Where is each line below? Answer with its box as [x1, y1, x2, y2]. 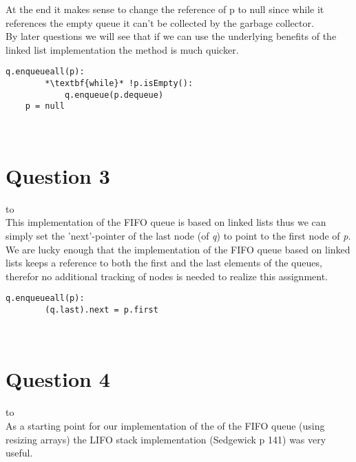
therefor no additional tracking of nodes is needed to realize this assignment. [6, 269, 328, 283]
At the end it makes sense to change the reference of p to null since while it [6, 2, 324, 16]
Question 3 [6, 161, 110, 189]
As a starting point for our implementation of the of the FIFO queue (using [6, 418, 325, 432]
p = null [25, 101, 65, 112]
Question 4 [6, 365, 110, 393]
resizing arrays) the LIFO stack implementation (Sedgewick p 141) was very [6, 432, 326, 446]
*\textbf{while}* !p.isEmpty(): [45, 78, 193, 89]
